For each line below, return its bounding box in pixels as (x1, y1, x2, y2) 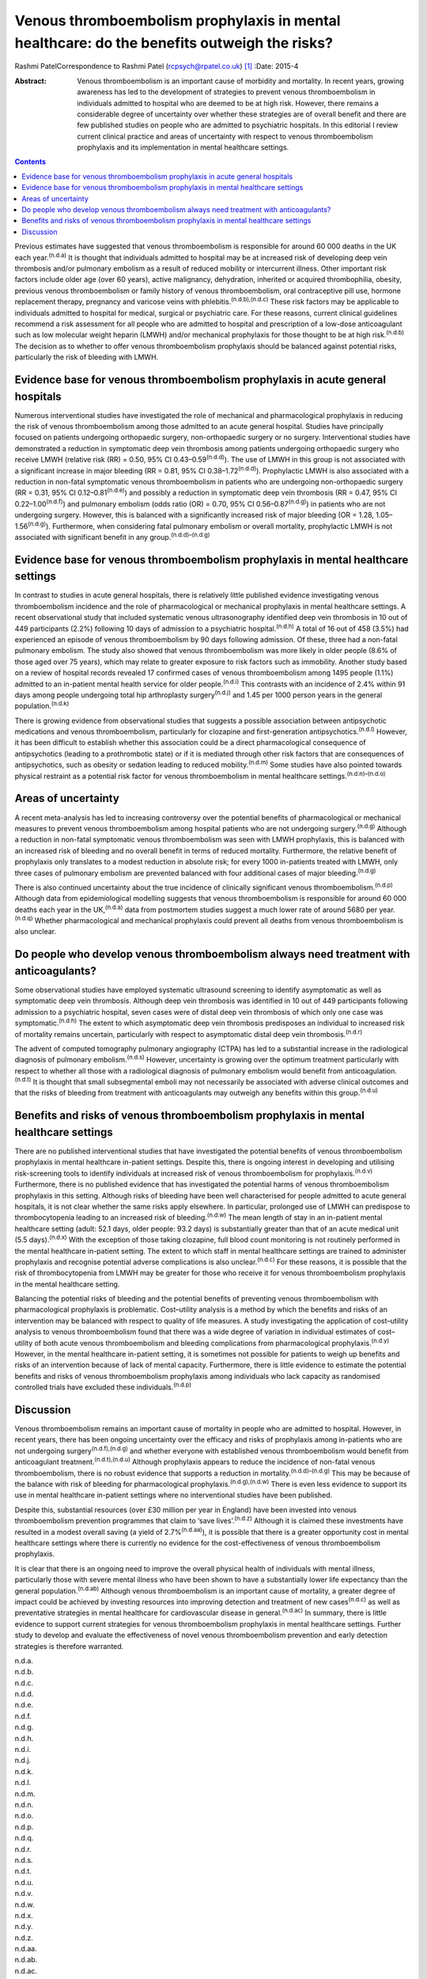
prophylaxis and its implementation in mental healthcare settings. (77, 142, 289, 152)
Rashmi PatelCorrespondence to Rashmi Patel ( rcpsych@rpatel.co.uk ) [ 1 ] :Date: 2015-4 (14, 62, 299, 71)
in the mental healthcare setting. (14, 1279, 120, 1289)
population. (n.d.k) (14, 700, 70, 711)
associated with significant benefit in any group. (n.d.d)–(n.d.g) (14, 531, 210, 541)
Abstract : (14, 76, 47, 85)
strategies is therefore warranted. (14, 1641, 124, 1650)
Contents (14, 157, 47, 166)
